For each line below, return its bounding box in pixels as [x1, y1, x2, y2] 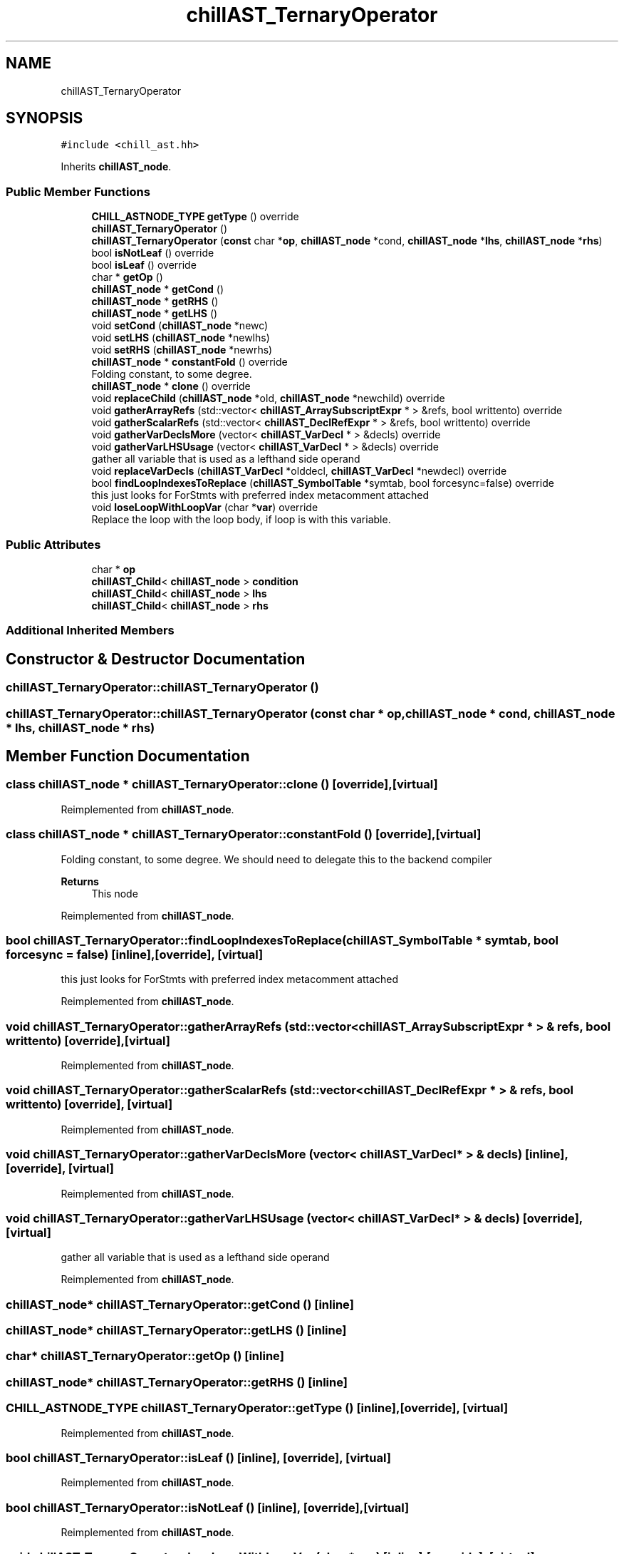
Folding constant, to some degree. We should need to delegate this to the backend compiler [61, 853, 492, 865]
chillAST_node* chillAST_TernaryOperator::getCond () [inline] [6, 1297, 354, 1312]
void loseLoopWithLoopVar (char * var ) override [91, 501, 318, 514]
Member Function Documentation [6, 746, 250, 765]
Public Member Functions [6, 184, 150, 199]
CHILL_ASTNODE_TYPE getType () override [91, 210, 299, 223]
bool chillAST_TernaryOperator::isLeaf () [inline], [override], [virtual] [6, 1450, 391, 1465]
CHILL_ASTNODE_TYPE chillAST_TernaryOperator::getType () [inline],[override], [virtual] [6, 1401, 509, 1416]
